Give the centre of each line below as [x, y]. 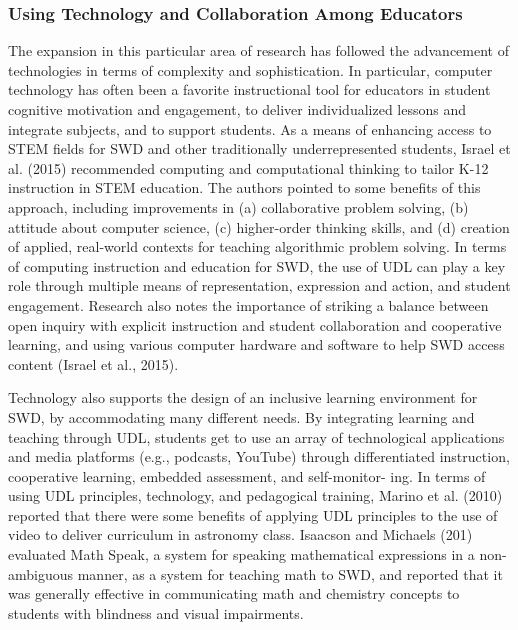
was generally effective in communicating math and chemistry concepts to [234, 593]
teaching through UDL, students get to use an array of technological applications [256, 436]
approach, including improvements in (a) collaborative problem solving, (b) [238, 206]
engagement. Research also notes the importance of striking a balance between [248, 304]
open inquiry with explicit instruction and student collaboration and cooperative [255, 324]
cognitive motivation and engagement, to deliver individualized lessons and [237, 109]
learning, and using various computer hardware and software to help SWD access [256, 344]
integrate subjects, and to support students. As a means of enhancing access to [250, 128]
